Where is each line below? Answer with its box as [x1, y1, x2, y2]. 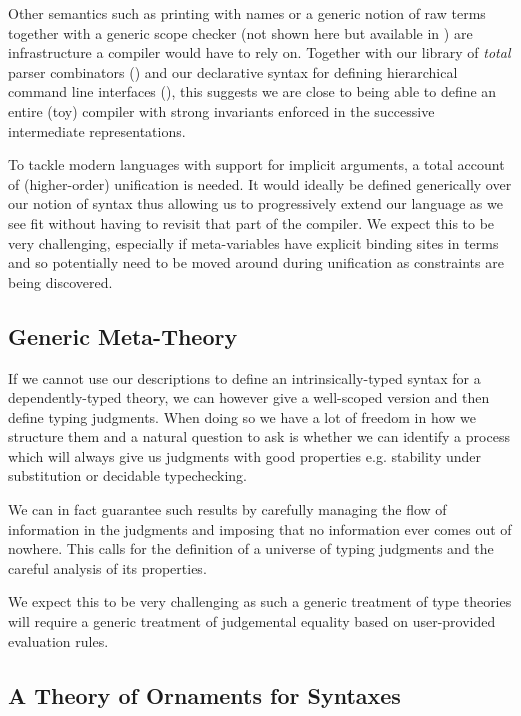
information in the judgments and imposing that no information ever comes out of [8, 518, 512, 539]
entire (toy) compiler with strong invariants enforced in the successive [8, 100, 435, 121]
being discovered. [8, 271, 113, 292]
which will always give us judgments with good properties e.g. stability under [8, 445, 482, 466]
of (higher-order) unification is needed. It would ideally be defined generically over [8, 173, 512, 194]
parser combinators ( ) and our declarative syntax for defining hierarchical [8, 61, 458, 82]
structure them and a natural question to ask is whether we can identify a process [8, 426, 510, 447]
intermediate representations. [8, 120, 186, 141]
